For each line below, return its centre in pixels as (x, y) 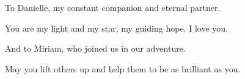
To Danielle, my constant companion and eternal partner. (113, 7)
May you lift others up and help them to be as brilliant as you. (123, 68)
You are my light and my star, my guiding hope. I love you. (116, 28)
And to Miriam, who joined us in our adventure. (95, 48)
